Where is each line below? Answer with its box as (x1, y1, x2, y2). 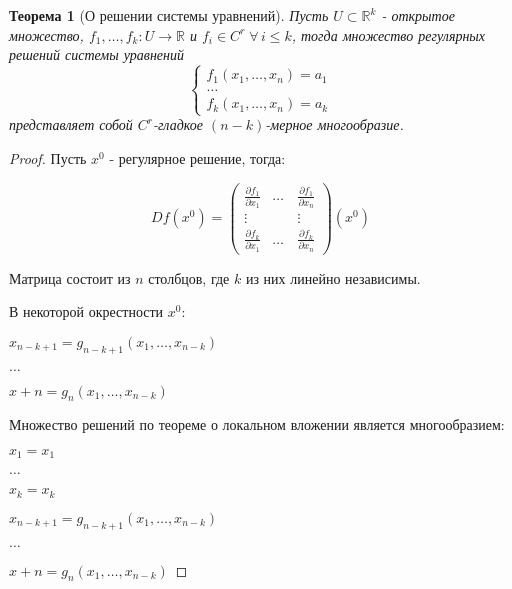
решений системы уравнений (9, 44, 184, 65)
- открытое (381, 5, 455, 25)
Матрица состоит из (9, 267, 131, 288)
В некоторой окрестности (9, 301, 164, 322)
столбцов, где (148, 267, 230, 288)
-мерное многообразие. (265, 114, 404, 135)
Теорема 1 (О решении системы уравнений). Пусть (9, 5, 329, 25)
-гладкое (153, 114, 203, 135)
